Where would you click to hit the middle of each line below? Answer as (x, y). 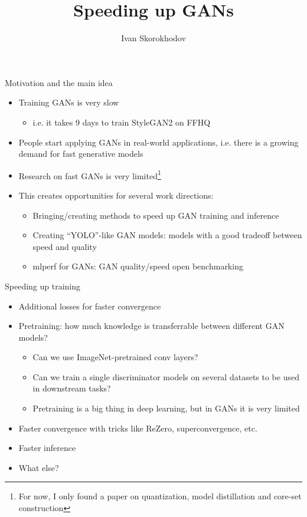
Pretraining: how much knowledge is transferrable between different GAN (151, 326)
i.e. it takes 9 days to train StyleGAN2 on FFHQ (122, 122)
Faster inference (47, 448)
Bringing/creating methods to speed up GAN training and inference (156, 215)
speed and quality (65, 246)
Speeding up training (43, 286)
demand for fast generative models (81, 154)
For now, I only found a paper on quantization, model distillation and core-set (160, 496)
